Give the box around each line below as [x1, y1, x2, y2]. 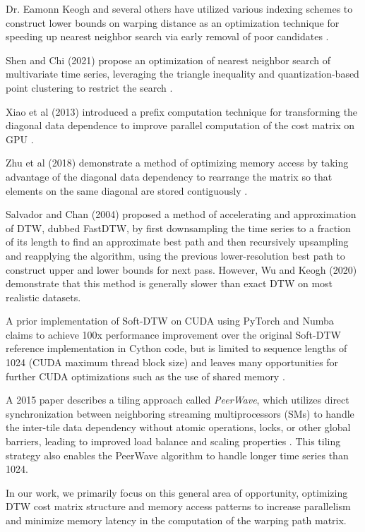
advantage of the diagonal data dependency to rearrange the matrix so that [6, 169, 333, 183]
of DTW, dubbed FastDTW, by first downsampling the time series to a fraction [6, 220, 351, 235]
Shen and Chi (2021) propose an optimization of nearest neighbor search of [6, 52, 331, 67]
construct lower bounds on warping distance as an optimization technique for [6, 15, 340, 30]
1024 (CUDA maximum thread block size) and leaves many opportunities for [6, 355, 339, 370]
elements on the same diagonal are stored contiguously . [6, 183, 248, 198]
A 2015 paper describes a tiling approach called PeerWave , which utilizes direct [6, 392, 349, 407]
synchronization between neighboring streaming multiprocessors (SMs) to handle [6, 406, 354, 421]
